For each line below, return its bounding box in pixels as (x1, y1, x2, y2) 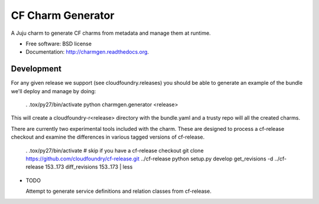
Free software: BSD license (25, 40, 92, 47)
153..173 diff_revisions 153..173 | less (45, 163, 133, 170)
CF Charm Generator (11, 9, 115, 22)
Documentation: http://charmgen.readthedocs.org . (25, 48, 149, 55)
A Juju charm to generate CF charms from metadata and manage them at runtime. (11, 29, 211, 37)
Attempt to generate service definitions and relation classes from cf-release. (25, 187, 212, 195)
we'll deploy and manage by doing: (11, 87, 96, 94)
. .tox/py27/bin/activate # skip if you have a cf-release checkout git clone (25, 147, 204, 154)
